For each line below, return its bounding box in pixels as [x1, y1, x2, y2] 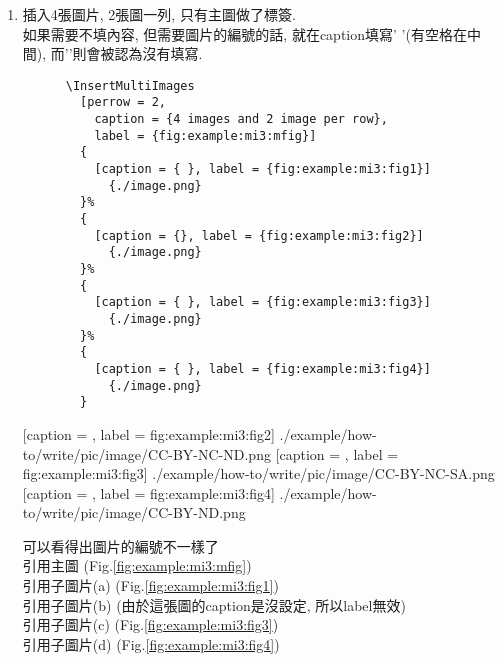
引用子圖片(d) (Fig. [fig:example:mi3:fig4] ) [22, 633, 280, 654]
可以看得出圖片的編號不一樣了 [22, 535, 219, 556]
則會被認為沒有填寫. [72, 43, 203, 64]
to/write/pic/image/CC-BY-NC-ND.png [22, 443, 271, 464]
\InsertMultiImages [65, 78, 195, 93]
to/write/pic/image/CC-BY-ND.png [22, 502, 246, 523]
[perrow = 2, [80, 95, 166, 110]
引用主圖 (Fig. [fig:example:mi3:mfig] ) [22, 555, 252, 576]
